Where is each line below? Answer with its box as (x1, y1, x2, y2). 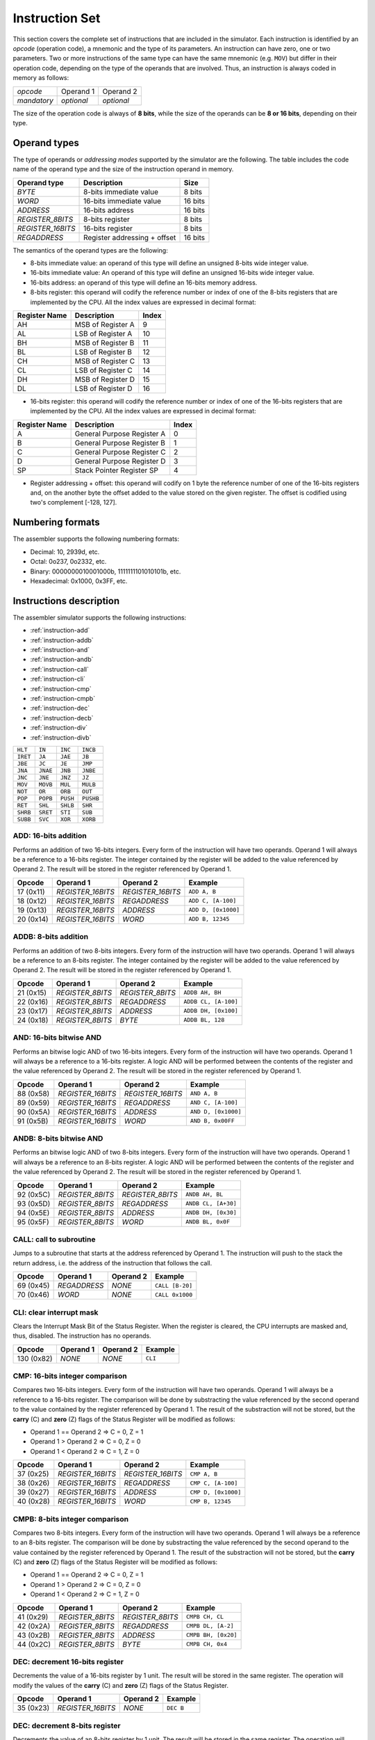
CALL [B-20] (155, 1281, 193, 1289)
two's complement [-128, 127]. (30, 498, 117, 507)
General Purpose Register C (74, 447, 166, 457)
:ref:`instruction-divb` (30, 733, 92, 741)
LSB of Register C (74, 365, 133, 375)
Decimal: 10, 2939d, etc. (30, 547, 100, 556)
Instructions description (12, 595, 120, 607)
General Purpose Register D (74, 456, 166, 466)
